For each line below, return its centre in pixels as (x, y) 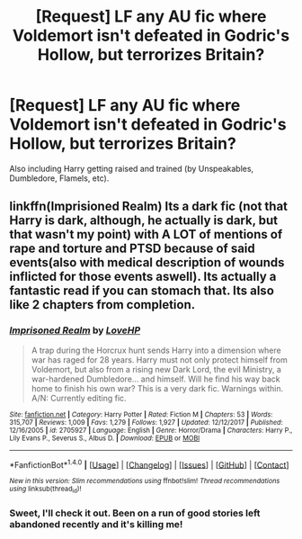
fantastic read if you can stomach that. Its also (142, 291)
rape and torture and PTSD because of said (133, 249)
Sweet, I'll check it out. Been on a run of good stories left (135, 513)
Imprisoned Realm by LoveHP (75, 330)
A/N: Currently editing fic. (79, 398)
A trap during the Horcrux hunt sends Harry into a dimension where (156, 350)
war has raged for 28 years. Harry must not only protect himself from (159, 359)
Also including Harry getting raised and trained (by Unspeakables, (132, 168)
